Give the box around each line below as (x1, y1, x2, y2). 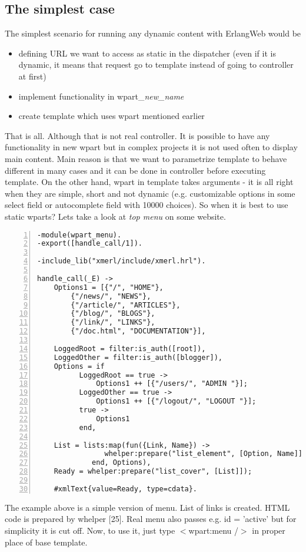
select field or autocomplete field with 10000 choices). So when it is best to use (5, 199, 288, 211)
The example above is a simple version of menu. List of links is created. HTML (5, 501, 290, 513)
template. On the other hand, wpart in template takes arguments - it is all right (5, 176, 294, 188)
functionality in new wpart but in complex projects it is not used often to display (5, 141, 298, 153)
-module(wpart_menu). (37, 230, 122, 239)
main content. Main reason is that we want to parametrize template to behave (5, 152, 287, 164)
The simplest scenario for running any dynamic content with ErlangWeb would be (5, 27, 301, 39)
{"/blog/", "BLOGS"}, (71, 309, 155, 318)
